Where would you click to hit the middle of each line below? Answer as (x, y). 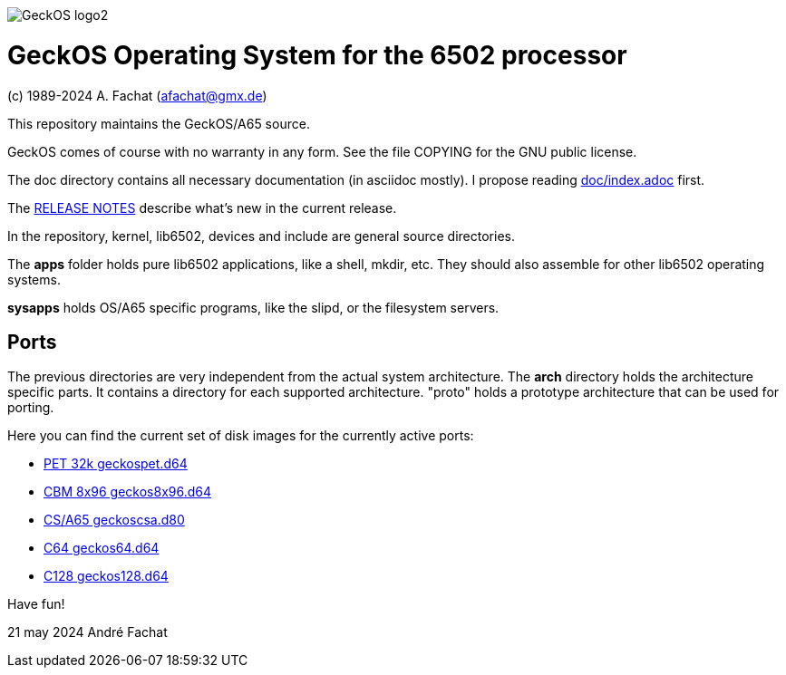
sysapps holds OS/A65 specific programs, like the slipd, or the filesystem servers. (253, 307)
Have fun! (36, 604)
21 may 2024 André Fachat (87, 632)
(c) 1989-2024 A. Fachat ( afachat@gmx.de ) (137, 95)
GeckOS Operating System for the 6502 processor (317, 55)
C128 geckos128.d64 (106, 576)
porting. (31, 408)
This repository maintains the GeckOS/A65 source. (159, 123)
